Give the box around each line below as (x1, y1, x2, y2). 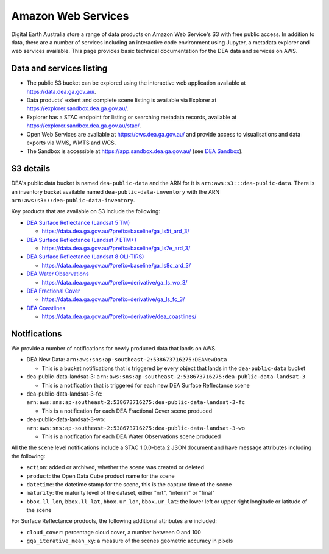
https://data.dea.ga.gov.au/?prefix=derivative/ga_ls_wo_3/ (41, 279, 188, 286)
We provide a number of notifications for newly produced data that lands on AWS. (11, 345, 217, 352)
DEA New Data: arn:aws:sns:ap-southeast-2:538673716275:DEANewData (26, 356, 227, 363)
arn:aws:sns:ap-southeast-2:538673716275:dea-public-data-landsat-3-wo (26, 424, 246, 431)
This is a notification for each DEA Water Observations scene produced (41, 433, 221, 440)
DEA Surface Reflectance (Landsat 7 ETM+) (26, 236, 137, 243)
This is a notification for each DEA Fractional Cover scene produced (41, 407, 213, 414)
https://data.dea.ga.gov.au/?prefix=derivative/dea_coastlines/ (41, 313, 197, 320)
